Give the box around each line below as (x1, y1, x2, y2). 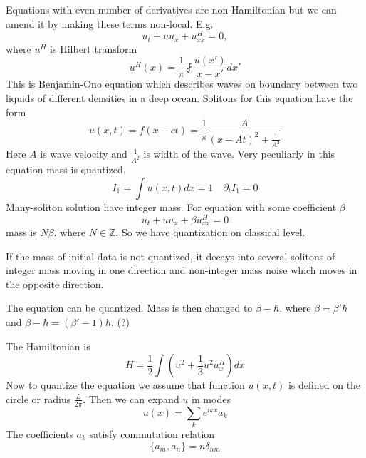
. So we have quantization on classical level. (115, 225, 305, 240)
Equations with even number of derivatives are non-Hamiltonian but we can (6, 2, 337, 16)
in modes (192, 391, 231, 406)
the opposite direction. (6, 276, 104, 291)
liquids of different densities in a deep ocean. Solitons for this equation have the (6, 90, 353, 105)
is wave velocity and (40, 146, 127, 161)
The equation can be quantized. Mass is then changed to (6, 300, 253, 315)
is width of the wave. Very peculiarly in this (143, 146, 335, 161)
